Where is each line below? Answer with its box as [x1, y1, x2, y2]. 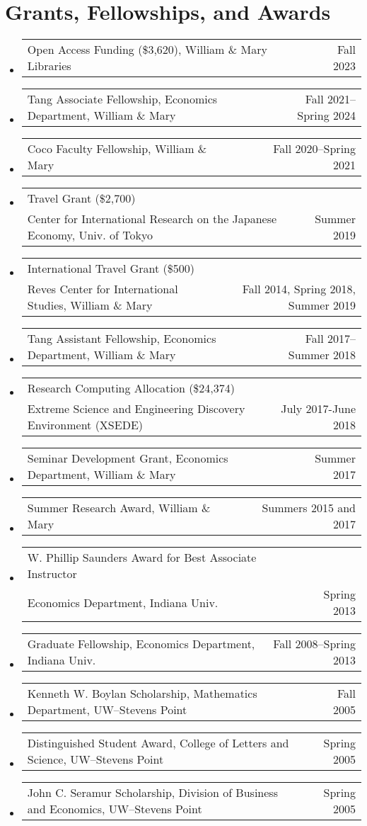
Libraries [27, 57, 71, 74]
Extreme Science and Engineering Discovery [27, 400, 245, 417]
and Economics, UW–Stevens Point [27, 800, 202, 817]
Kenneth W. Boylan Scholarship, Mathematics [27, 685, 257, 702]
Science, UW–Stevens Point [27, 751, 164, 768]
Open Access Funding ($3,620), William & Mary [27, 41, 267, 58]
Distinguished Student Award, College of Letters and [27, 735, 289, 752]
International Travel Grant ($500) [27, 260, 195, 277]
